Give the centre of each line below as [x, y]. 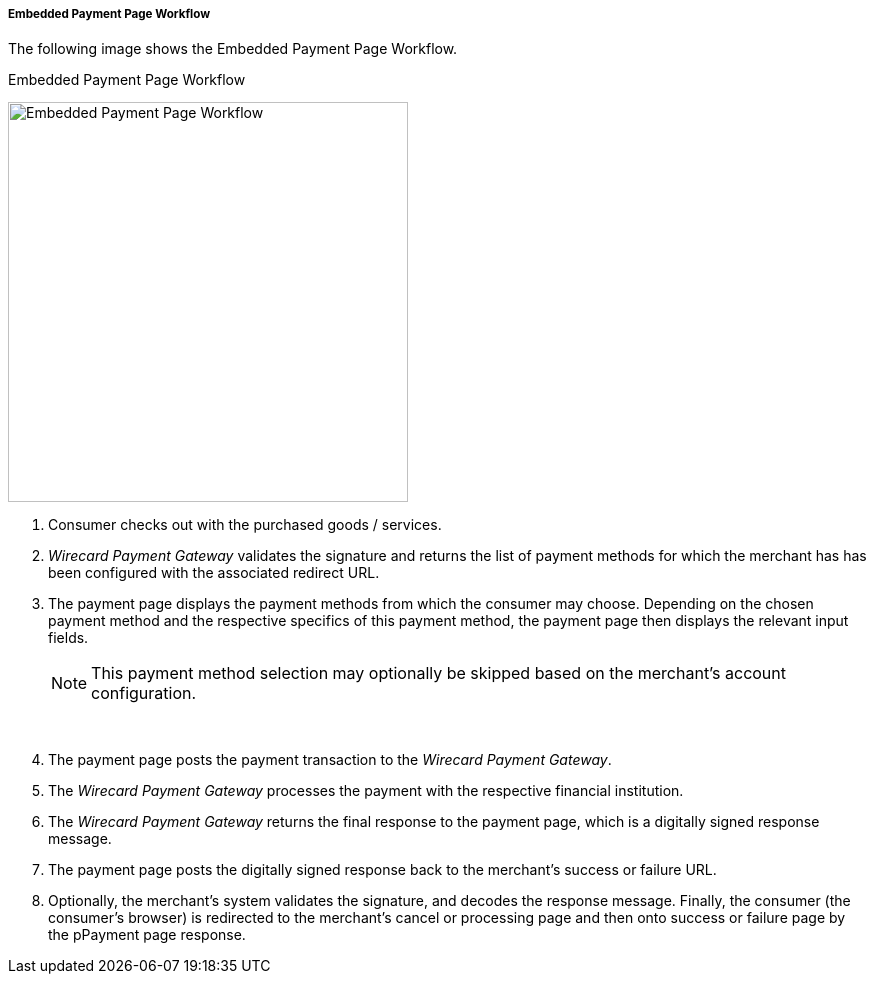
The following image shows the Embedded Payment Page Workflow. [233, 49]
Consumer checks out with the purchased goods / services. [245, 525]
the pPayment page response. [147, 935]
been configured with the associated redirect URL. [214, 573]
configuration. [144, 693]
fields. [68, 638]
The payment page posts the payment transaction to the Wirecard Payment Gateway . [330, 760]
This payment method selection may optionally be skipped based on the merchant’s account [439, 673]
